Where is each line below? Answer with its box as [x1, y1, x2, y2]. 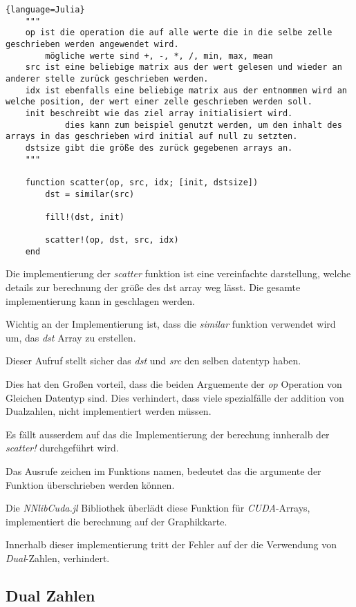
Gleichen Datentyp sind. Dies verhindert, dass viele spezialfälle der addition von [6, 390, 344, 404]
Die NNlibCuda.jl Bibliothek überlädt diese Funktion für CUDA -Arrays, [6, 501, 310, 515]
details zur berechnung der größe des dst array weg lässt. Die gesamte [6, 280, 301, 295]
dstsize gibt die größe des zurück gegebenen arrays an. [25, 142, 293, 153]
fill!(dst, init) [45, 212, 124, 222]
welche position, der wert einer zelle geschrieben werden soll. [6, 97, 312, 107]
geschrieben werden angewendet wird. [6, 39, 179, 49]
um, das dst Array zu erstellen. [6, 330, 136, 344]
